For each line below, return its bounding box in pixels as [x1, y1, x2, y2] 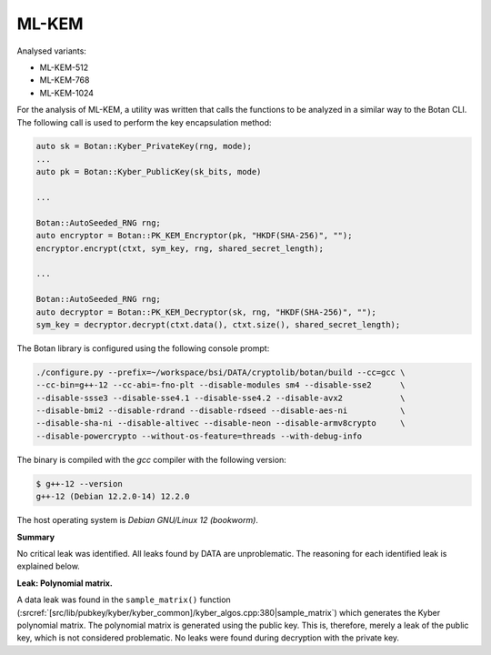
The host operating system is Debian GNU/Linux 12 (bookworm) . [16, 515, 259, 526]
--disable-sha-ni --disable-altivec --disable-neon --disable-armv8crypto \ [35, 418, 406, 428]
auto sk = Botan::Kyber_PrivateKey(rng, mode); [35, 141, 252, 152]
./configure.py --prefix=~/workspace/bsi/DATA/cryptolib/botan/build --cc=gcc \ [35, 367, 406, 378]
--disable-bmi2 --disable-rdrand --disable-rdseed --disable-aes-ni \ [35, 406, 406, 416]
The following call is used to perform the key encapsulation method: [16, 116, 272, 127]
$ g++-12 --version [35, 479, 123, 489]
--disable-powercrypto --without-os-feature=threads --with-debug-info [35, 430, 363, 441]
